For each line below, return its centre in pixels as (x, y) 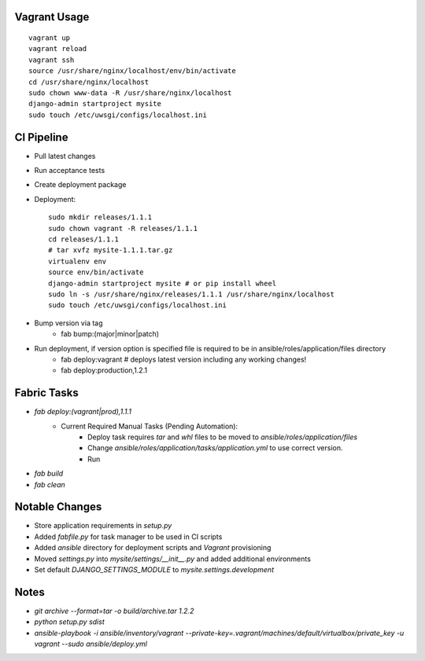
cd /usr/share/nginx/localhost (89, 82)
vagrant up (50, 38)
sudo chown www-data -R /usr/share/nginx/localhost (130, 93)
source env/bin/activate (96, 272)
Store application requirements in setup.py (103, 526)
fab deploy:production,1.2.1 (104, 370)
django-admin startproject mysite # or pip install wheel (163, 283)
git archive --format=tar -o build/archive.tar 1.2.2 (114, 611)
